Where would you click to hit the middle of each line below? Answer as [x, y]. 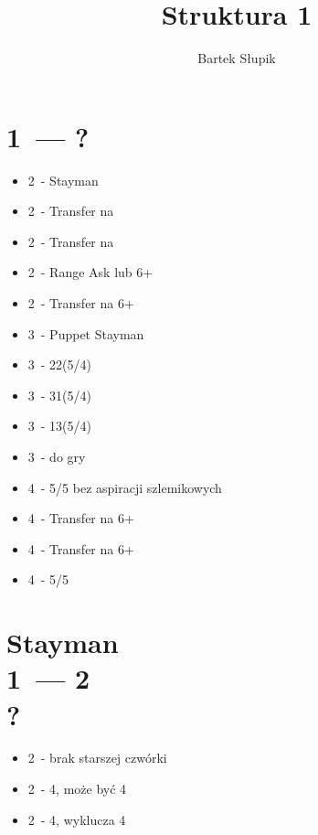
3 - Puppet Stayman [86, 333]
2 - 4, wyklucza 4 [77, 819]
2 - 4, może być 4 [77, 789]
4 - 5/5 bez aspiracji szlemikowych [125, 487]
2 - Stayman [63, 180]
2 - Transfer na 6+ [81, 303]
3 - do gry [57, 456]
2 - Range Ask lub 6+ [90, 272]
